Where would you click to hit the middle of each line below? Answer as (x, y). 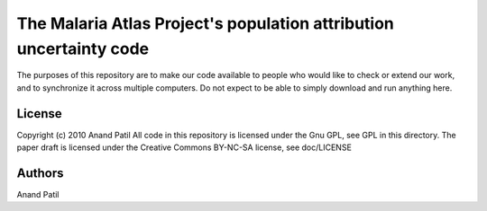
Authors (40, 173)
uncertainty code (83, 48)
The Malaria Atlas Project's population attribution (205, 23)
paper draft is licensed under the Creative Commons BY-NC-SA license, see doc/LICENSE (184, 147)
